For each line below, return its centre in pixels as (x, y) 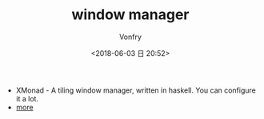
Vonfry (130, 37)
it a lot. (27, 98)
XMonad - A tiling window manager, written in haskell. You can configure (136, 90)
